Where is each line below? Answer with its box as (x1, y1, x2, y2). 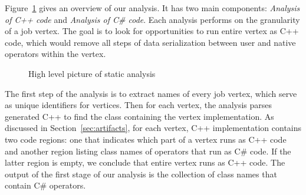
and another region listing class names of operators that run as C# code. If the (5, 144, 291, 157)
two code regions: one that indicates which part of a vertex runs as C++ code (5, 133, 287, 145)
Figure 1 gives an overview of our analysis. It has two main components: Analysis (5, 2, 300, 14)
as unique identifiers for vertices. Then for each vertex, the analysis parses (5, 99, 272, 111)
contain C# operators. (5, 179, 86, 191)
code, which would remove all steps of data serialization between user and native (5, 36, 296, 48)
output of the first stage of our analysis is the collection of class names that (5, 167, 277, 180)
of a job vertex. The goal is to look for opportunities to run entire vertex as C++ (5, 25, 299, 37)
